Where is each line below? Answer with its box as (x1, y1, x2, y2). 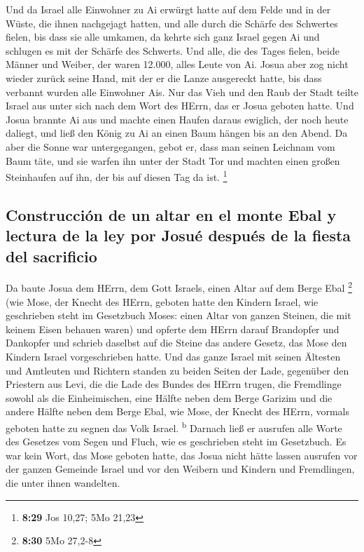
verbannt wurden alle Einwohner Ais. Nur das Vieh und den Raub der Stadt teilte (6, 84, 359, 99)
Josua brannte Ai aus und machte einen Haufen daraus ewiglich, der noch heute (6, 112, 349, 126)
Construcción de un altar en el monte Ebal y (6, 203, 337, 225)
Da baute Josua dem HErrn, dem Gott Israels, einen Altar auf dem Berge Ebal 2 (6, 278, 352, 295)
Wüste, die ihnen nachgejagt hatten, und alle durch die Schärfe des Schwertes (6, 15, 338, 30)
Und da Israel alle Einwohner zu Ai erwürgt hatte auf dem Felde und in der (6, 2, 331, 16)
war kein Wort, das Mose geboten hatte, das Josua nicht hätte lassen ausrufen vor (6, 447, 358, 462)
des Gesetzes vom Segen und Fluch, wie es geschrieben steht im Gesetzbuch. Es (6, 434, 346, 449)
